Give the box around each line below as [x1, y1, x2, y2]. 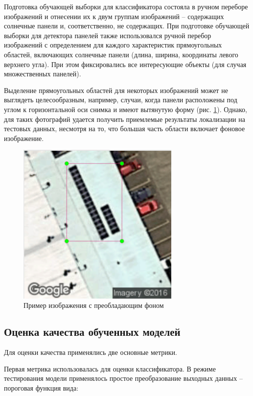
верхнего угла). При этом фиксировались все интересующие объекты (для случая [4, 59, 247, 69]
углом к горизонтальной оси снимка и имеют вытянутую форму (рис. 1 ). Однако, [4, 104, 247, 114]
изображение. [4, 133, 44, 143]
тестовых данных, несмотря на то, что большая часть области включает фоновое [4, 123, 245, 134]
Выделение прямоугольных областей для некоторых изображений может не [4, 85, 228, 95]
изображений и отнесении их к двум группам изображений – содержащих [4, 11, 224, 21]
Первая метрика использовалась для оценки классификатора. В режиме [4, 363, 216, 373]
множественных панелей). [4, 69, 81, 79]
